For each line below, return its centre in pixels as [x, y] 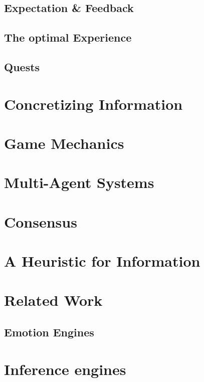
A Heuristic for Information [102, 261]
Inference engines [65, 369]
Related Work [53, 300]
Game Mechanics [64, 143]
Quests [22, 66]
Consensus [41, 221]
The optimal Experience [68, 37]
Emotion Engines [49, 332]
